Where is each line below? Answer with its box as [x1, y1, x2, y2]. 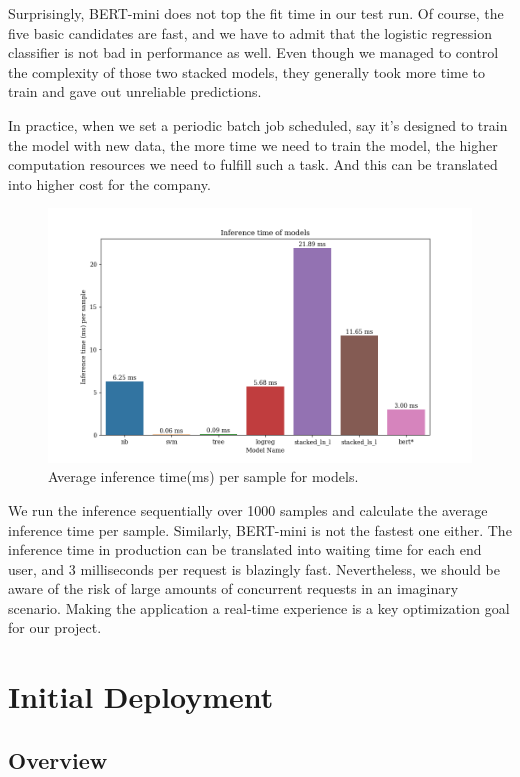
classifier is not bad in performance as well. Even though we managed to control [8, 42, 499, 63]
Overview [8, 744, 108, 775]
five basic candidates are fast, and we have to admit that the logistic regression [8, 22, 492, 43]
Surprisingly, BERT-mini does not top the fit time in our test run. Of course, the [8, 3, 504, 23]
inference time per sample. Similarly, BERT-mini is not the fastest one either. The [8, 519, 512, 540]
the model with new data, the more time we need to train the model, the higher [8, 134, 498, 155]
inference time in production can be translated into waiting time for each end [8, 539, 482, 560]
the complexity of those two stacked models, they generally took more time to [8, 61, 486, 82]
